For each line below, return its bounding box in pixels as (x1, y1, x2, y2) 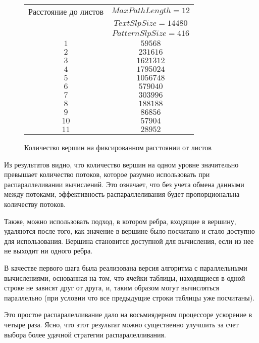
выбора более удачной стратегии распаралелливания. (4, 329, 166, 339)
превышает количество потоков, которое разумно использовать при (4, 169, 210, 180)
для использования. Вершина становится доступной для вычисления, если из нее (4, 235, 254, 246)
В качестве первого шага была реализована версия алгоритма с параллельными (4, 262, 247, 273)
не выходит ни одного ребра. (4, 245, 93, 256)
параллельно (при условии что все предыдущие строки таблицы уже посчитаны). (4, 292, 255, 303)
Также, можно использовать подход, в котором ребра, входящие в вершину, (4, 216, 236, 226)
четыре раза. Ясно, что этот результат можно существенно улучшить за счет (4, 319, 239, 329)
